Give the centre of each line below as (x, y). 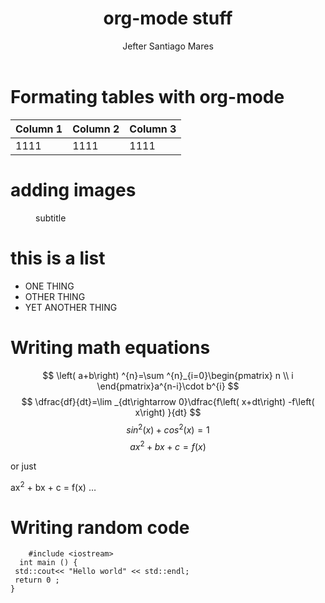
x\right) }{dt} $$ (168, 412)
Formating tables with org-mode (147, 96)
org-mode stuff (168, 18)
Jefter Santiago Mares (168, 46)
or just (23, 466)
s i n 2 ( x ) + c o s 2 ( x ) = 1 (168, 429)
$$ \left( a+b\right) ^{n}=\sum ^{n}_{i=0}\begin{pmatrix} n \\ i (168, 375)
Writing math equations (110, 347)
